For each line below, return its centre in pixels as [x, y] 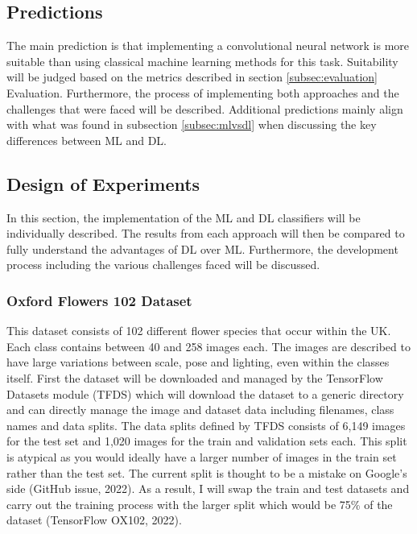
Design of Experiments [103, 183]
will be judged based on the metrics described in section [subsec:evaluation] [192, 77]
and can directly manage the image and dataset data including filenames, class [200, 410]
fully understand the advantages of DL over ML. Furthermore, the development [202, 248]
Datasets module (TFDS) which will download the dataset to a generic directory [205, 393]
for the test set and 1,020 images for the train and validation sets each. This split [207, 441]
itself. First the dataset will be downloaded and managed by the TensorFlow [195, 377]
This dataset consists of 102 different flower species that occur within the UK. [199, 331]
